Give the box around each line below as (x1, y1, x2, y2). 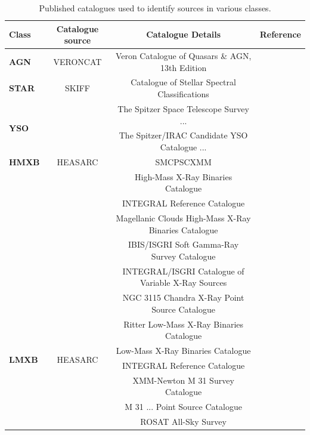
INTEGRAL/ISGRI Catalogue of (122, 264, 244, 277)
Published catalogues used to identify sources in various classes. (39, 2, 271, 14)
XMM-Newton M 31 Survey (132, 374, 234, 386)
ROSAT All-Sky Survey (140, 415, 227, 428)
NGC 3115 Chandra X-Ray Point (122, 291, 244, 304)
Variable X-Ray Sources (139, 276, 227, 289)
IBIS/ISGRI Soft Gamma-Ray (128, 238, 239, 251)
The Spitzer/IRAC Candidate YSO (119, 129, 248, 141)
